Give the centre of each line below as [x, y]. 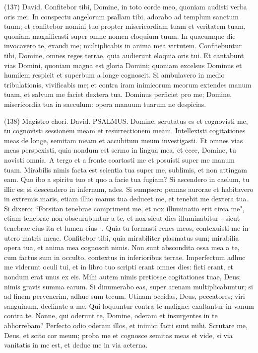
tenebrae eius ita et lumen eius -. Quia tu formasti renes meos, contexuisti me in [126, 228]
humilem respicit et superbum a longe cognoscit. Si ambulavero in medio [114, 75]
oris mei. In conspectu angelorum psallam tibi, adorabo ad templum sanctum [121, 16]
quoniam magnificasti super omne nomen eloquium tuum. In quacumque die [120, 36]
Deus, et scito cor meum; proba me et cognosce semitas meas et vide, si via [118, 335]
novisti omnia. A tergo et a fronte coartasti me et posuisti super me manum [119, 159]
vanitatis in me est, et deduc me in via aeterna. [76, 345]
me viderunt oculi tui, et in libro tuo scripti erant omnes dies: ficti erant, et [119, 267]
